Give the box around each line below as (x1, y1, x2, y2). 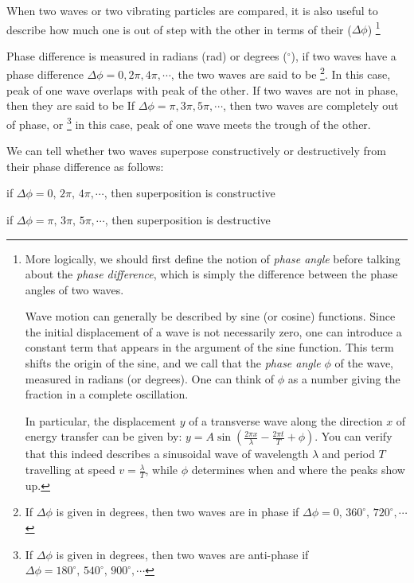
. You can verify (314, 428, 393, 445)
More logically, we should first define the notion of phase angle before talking (25, 250, 400, 266)
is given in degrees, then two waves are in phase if (56, 503, 299, 520)
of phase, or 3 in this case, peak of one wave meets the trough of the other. (6, 113, 371, 132)
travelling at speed (25, 461, 115, 478)
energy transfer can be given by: (25, 428, 182, 445)
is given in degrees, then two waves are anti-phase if (56, 546, 309, 562)
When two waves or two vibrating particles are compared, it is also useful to (6, 2, 378, 18)
